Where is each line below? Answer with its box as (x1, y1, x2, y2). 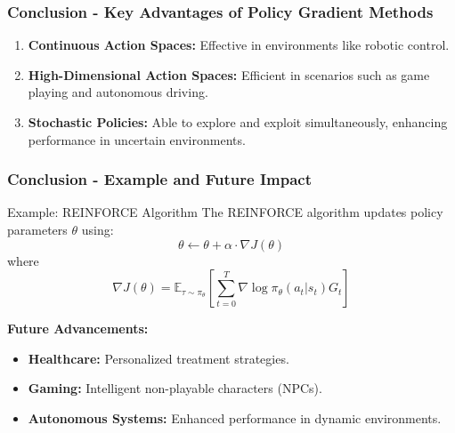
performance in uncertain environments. (28, 130, 246, 148)
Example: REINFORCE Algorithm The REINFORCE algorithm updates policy (7, 203, 443, 221)
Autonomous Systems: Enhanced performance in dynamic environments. (28, 408, 442, 427)
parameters (7, 221, 68, 238)
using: (81, 221, 114, 238)
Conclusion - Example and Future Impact (7, 168, 312, 190)
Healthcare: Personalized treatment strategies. (28, 349, 289, 367)
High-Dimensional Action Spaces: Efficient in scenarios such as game (28, 65, 430, 84)
